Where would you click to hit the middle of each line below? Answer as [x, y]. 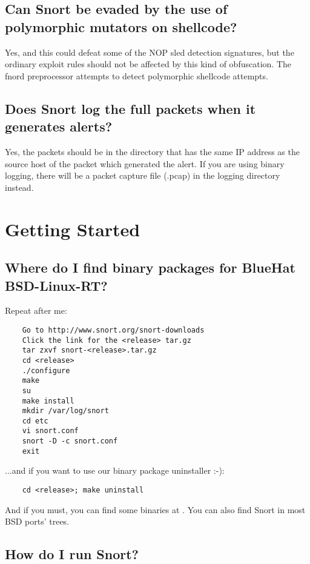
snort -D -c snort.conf [70, 441]
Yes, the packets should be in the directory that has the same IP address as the [152, 151]
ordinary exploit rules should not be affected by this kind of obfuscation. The [148, 64]
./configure [46, 370]
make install [48, 401]
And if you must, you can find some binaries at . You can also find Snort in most [155, 509]
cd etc [35, 421]
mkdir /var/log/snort [65, 411]
